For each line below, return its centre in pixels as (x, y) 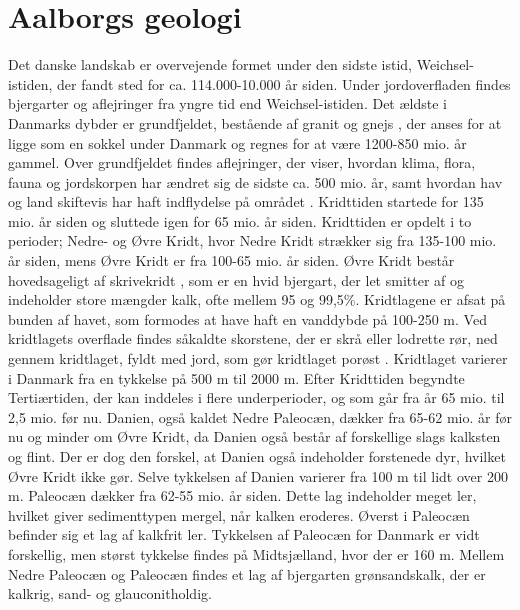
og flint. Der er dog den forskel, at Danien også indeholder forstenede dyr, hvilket (257, 456)
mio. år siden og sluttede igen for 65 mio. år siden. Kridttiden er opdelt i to (240, 220)
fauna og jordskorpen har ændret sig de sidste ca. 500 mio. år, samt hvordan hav (255, 181)
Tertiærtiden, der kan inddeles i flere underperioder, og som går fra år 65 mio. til (256, 397)
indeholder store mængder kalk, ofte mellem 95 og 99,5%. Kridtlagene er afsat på (257, 299)
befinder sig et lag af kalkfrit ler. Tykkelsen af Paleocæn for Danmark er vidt (244, 534)
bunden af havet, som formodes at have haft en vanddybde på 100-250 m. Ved (247, 318)
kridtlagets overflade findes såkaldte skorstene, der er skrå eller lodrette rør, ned (253, 338)
